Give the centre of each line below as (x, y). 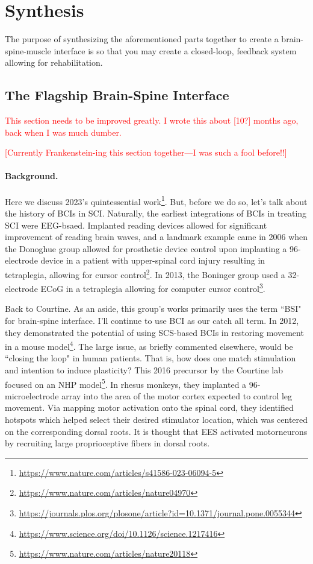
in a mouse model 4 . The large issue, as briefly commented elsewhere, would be (149, 345)
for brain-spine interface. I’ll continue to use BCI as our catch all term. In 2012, (152, 320)
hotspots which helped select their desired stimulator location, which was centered (156, 420)
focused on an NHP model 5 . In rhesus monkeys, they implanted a (126, 383)
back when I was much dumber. (63, 132)
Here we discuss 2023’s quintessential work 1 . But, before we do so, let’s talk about (156, 200)
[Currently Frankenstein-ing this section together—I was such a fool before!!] (146, 152)
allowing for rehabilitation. (54, 62)
